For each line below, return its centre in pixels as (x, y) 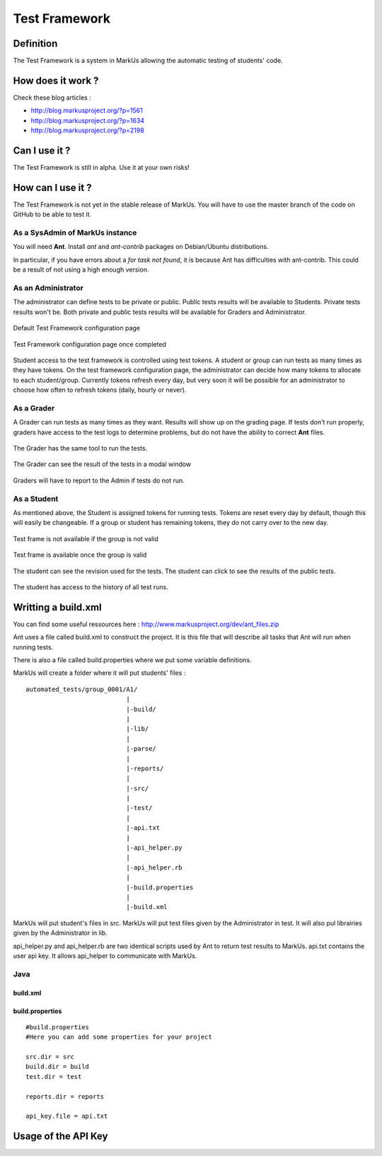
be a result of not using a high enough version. (81, 270)
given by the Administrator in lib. (60, 933)
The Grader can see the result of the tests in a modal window (102, 464)
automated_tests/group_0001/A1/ (82, 689)
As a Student (36, 499)
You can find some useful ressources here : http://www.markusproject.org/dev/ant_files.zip (146, 624)
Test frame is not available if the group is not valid (86, 538)
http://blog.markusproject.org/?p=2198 (87, 130)
